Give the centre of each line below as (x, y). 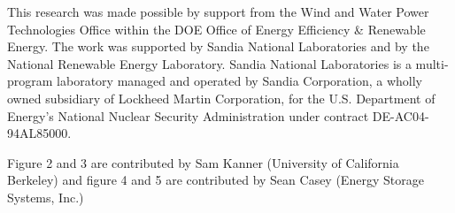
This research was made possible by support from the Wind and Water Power (218, 11)
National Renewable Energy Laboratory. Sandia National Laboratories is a (209, 63)
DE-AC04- (401, 115)
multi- (432, 63)
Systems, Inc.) (46, 197)
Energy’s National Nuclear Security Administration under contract (188, 115)
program (30, 81)
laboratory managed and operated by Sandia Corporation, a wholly (239, 81)
